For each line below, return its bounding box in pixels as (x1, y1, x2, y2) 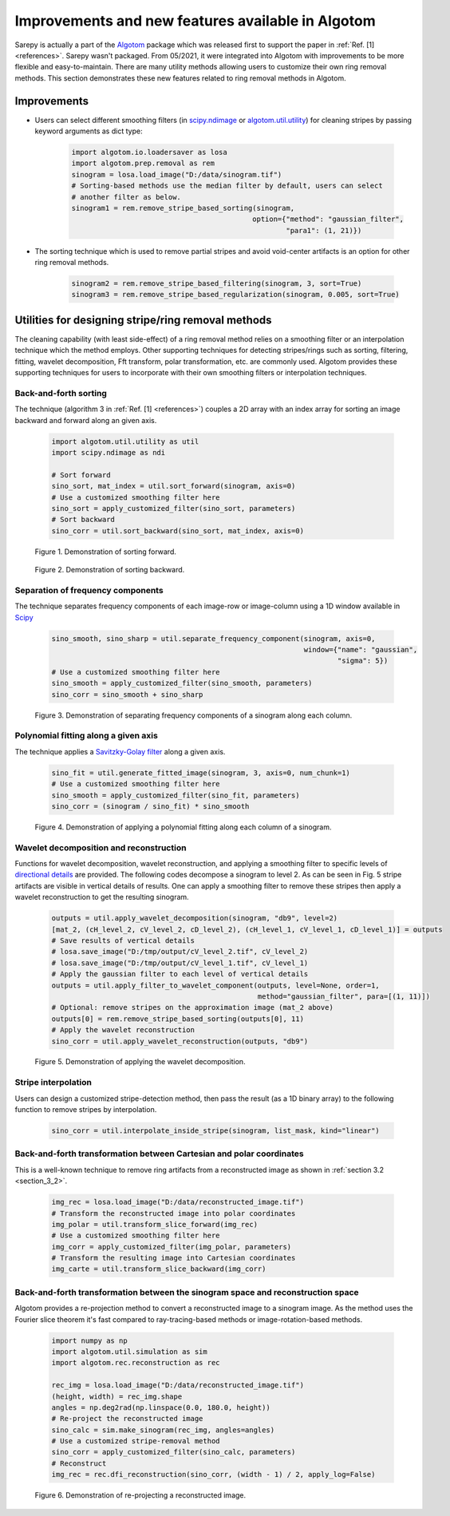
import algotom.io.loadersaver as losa (71, 148, 227, 156)
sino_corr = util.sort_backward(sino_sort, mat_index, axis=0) (51, 526, 305, 535)
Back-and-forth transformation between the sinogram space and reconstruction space (14, 1286, 359, 1297)
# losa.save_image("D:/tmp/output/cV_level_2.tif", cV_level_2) (51, 947, 309, 956)
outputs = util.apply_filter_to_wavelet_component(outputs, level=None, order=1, (51, 980, 381, 990)
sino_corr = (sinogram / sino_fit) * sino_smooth (51, 802, 250, 810)
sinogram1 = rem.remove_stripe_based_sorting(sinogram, (71, 204, 295, 212)
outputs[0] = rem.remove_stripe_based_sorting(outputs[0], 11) (51, 1014, 305, 1023)
